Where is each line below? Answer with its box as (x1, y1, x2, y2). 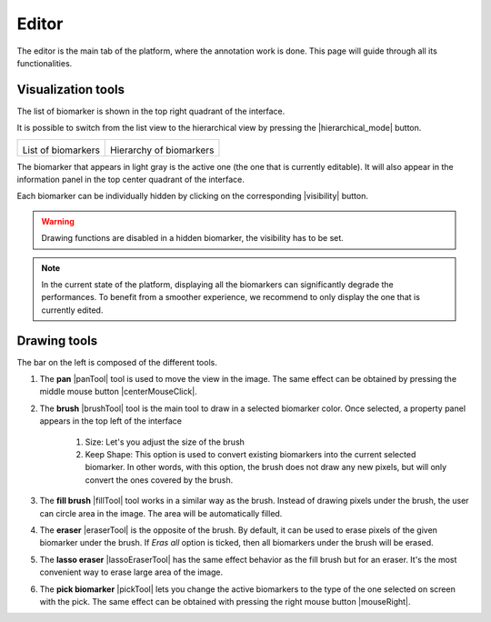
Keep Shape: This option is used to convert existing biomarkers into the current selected (85, 449, 416, 459)
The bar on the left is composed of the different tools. (16, 356, 217, 367)
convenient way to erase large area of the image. (39, 567, 224, 577)
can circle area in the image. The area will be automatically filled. (39, 507, 283, 518)
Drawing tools (16, 333, 98, 348)
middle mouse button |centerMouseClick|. (39, 386, 197, 397)
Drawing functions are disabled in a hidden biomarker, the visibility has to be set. (41, 233, 345, 244)
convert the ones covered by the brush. (85, 474, 234, 486)
